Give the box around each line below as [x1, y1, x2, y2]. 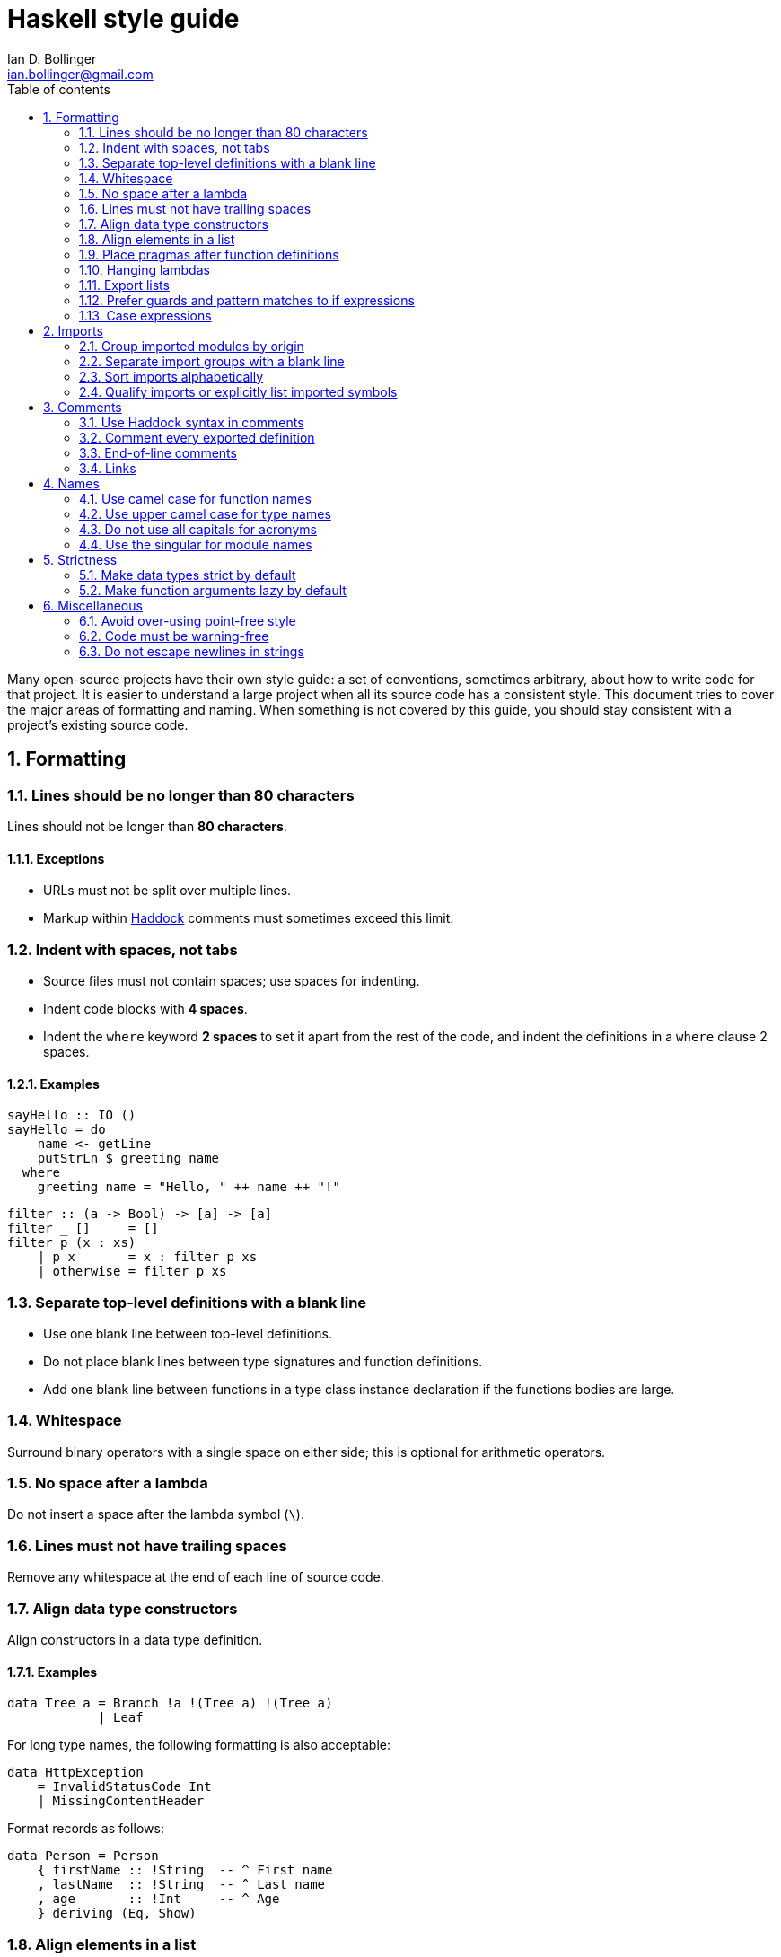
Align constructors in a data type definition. [7, 1631, 263, 1647]
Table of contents [7, 81, 110, 97]
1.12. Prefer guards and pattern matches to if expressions [79, 292, 415, 308]
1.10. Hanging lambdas [79, 261, 210, 277]
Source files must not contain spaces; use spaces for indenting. [43, 972, 420, 988]
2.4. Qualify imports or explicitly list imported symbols [79, 383, 398, 399]
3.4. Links [79, 460, 136, 476]
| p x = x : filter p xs [37, 1250, 258, 1265]
